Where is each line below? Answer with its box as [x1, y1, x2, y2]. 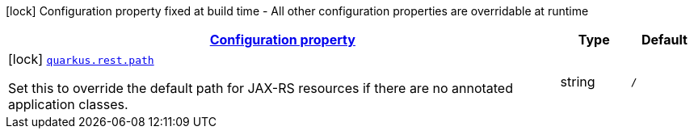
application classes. [8, 96, 128, 112]
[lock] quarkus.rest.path [8, 51, 154, 67]
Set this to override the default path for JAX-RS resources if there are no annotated [8, 80, 513, 96]
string [560, 74, 595, 90]
